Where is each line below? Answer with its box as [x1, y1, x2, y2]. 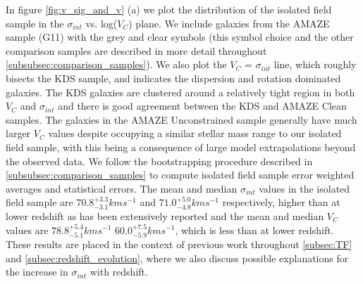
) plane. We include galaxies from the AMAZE [128, 15, 330, 30]
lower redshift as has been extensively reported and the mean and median [6, 208, 324, 223]
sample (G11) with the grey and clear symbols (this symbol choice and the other [6, 30, 354, 44]
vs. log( [85, 15, 118, 30]
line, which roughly [273, 57, 357, 72]
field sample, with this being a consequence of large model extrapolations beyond [6, 139, 356, 154]
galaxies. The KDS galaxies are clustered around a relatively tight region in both [6, 84, 355, 99]
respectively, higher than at [222, 195, 340, 209]
